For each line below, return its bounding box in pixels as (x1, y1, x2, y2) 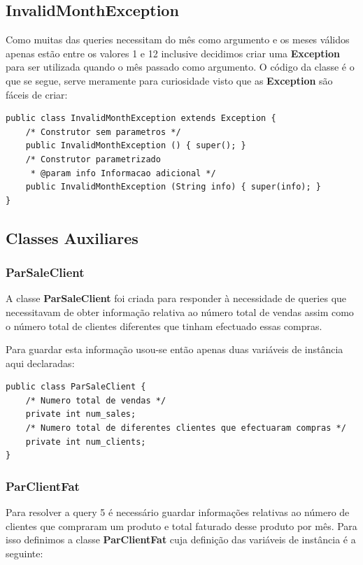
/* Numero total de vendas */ (25, 395, 166, 406)
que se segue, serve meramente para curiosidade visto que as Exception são (6, 73, 333, 87)
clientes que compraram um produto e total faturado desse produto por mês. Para (6, 518, 357, 533)
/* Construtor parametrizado (25, 154, 161, 164)
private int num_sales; (25, 409, 136, 420)
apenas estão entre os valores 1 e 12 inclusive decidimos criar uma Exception (6, 45, 340, 60)
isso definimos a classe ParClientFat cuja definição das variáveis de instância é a (6, 532, 356, 547)
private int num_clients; (25, 436, 146, 447)
